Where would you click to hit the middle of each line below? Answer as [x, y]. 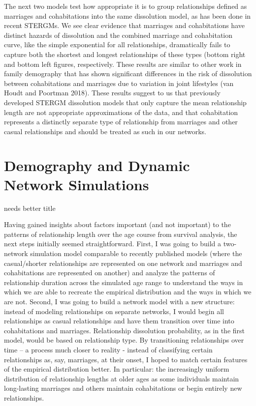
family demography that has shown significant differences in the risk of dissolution [128, 73]
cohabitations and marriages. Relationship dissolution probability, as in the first [125, 330]
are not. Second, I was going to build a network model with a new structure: [119, 301]
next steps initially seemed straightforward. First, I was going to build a [113, 244]
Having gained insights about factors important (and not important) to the [117, 224]
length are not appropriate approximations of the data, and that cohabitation [121, 112]
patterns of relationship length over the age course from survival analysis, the [121, 234]
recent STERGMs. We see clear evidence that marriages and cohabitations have [124, 25]
